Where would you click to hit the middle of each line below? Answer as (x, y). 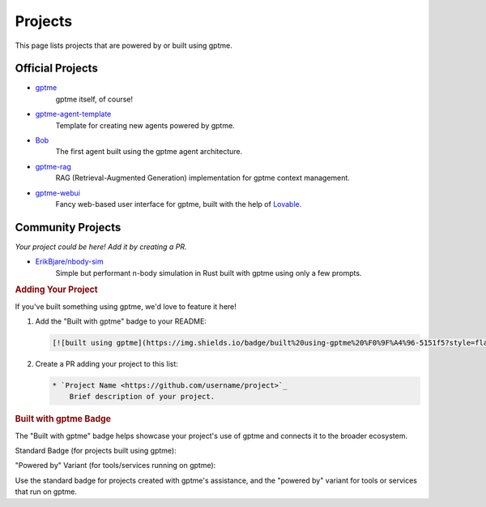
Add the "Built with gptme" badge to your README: (121, 321)
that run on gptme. (46, 492)
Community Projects (68, 227)
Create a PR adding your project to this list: (107, 364)
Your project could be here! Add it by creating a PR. (101, 247)
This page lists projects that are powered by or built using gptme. (124, 45)
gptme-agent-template (73, 114)
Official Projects (57, 69)
